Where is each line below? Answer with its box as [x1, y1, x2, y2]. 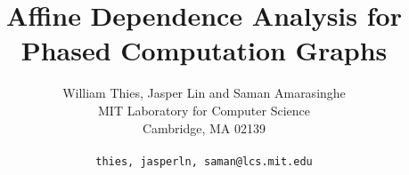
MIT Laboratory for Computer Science [98, 100, 310, 119]
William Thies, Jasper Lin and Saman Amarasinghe [62, 84, 346, 102]
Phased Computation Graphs [20, 32, 388, 68]
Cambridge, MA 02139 [142, 118, 266, 137]
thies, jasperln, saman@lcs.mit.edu [95, 155, 313, 168]
